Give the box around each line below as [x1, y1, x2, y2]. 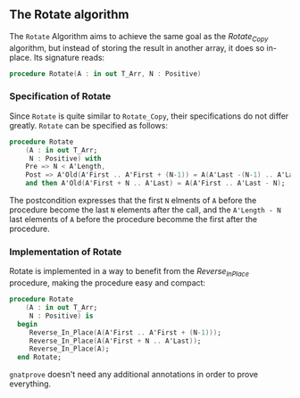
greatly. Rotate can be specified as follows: [9, 120, 168, 130]
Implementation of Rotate [9, 245, 122, 258]
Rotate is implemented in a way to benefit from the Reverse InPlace [9, 266, 250, 279]
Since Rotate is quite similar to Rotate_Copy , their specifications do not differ [9, 111, 289, 121]
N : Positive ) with [29, 153, 102, 163]
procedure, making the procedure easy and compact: [9, 278, 206, 288]
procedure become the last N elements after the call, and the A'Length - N [9, 204, 281, 215]
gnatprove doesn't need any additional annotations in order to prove [9, 369, 259, 380]
